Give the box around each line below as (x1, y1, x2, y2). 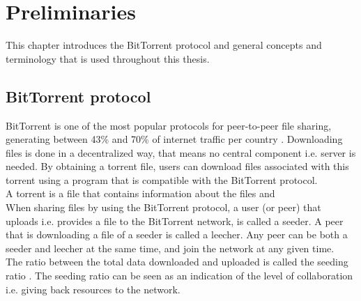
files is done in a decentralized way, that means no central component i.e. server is (6, 145, 356, 160)
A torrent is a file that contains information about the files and (6, 186, 275, 201)
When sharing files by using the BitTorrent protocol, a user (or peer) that (6, 200, 321, 215)
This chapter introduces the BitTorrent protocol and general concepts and (6, 38, 322, 52)
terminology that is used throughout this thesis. (6, 51, 210, 65)
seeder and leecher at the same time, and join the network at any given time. (6, 240, 335, 255)
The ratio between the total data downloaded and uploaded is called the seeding (6, 254, 348, 269)
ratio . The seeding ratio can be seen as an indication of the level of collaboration (6, 268, 353, 283)
